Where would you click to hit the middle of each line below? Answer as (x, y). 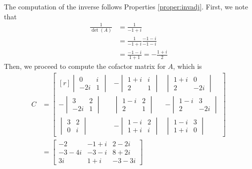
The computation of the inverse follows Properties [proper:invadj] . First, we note (126, 6)
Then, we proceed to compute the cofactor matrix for (85, 66)
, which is (187, 66)
